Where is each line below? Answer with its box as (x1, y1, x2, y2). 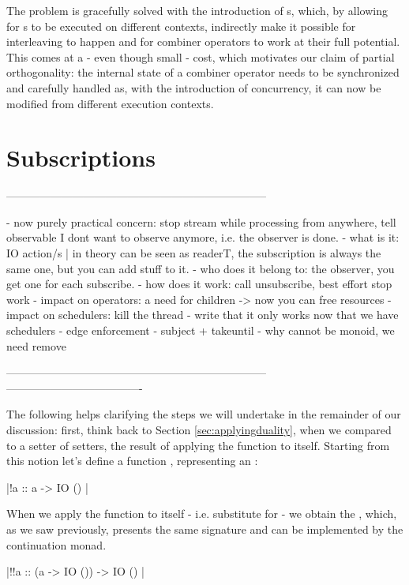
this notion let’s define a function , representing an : (6, 452, 258, 469)
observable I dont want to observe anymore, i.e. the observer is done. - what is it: (6, 229, 400, 246)
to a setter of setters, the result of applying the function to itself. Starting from (6, 437, 390, 453)
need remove (6, 337, 66, 354)
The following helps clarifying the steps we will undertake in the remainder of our (6, 406, 401, 422)
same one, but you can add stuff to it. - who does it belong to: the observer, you (6, 260, 395, 276)
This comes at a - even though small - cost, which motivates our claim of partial (6, 48, 395, 65)
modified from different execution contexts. (6, 95, 214, 111)
